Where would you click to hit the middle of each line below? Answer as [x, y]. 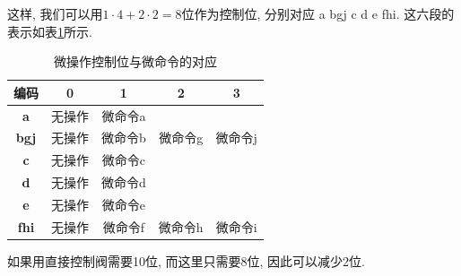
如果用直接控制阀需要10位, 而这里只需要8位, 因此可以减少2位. [186, 260]
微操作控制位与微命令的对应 [135, 61]
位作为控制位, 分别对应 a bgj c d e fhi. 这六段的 [318, 13]
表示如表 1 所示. [50, 31]
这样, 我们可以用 [55, 13]
